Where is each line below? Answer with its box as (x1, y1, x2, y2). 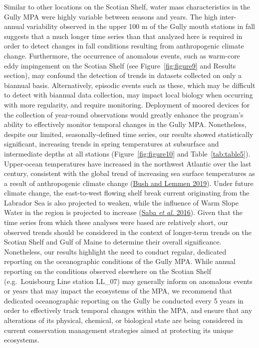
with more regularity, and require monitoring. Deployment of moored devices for (4, 99, 250, 109)
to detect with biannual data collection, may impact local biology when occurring (4, 89, 253, 100)
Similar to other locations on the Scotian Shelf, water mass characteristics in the (4, 1, 250, 11)
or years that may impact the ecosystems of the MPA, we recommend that (4, 285, 233, 296)
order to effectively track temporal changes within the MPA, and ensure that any (4, 305, 253, 315)
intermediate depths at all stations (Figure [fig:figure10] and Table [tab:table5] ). (4, 148, 251, 158)
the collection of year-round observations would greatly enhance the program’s (4, 109, 244, 119)
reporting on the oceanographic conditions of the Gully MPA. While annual (4, 256, 236, 266)
